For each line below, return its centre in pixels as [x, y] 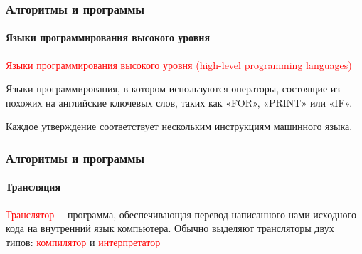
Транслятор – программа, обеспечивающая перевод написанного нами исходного [181, 214]
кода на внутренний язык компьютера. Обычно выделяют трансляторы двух [170, 228]
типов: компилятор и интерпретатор [83, 242]
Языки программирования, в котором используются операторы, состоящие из [173, 89]
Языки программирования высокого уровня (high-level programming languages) [179, 64]
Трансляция [33, 187]
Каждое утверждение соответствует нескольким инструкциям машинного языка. [179, 126]
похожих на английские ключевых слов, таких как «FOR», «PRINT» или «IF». [179, 102]
